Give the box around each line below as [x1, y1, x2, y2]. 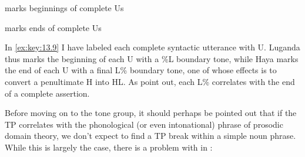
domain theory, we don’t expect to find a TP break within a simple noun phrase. [5, 129, 296, 142]
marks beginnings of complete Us [5, 2, 124, 13]
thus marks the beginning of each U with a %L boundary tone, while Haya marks [5, 52, 299, 64]
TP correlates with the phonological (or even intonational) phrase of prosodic [5, 118, 283, 130]
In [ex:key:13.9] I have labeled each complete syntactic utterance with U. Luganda [5, 41, 300, 53]
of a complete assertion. [5, 87, 90, 99]
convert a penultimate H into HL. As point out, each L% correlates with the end [5, 75, 295, 87]
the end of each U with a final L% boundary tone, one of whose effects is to [5, 64, 277, 76]
